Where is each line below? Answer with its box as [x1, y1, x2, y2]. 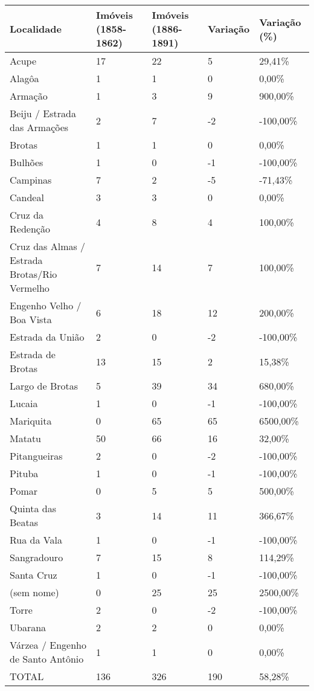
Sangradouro [10, 550, 63, 564]
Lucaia [10, 396, 38, 410]
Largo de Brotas [10, 379, 78, 393]
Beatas [10, 515, 38, 529]
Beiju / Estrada [10, 106, 76, 120]
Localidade [10, 22, 62, 36]
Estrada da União [10, 330, 85, 344]
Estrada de [10, 347, 56, 361]
